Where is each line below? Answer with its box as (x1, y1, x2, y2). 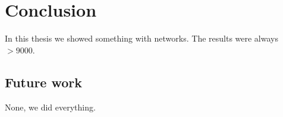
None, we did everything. (5, 100, 96, 113)
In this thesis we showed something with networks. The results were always (5, 32, 278, 45)
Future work (5, 72, 83, 91)
